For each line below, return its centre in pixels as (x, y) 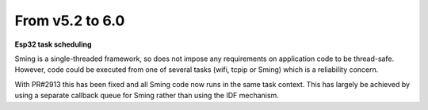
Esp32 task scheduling (53, 44)
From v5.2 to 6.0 (70, 21)
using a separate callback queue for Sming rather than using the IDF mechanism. (147, 96)
